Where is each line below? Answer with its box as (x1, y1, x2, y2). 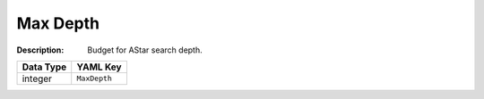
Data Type (22, 61, 67, 73)
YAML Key (76, 61, 122, 73)
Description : (16, 45, 65, 55)
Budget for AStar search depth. (87, 45, 203, 55)
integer (22, 72, 53, 85)
